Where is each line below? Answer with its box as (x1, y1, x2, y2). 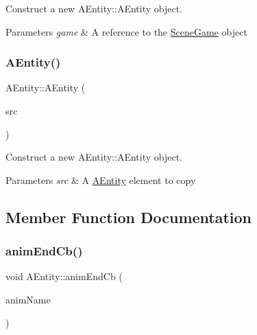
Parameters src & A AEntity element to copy (5, 172, 196, 187)
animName (5, 292, 51, 306)
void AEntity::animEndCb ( (5, 269, 123, 284)
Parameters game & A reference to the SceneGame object (5, 24, 247, 38)
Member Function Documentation (5, 206, 252, 227)
